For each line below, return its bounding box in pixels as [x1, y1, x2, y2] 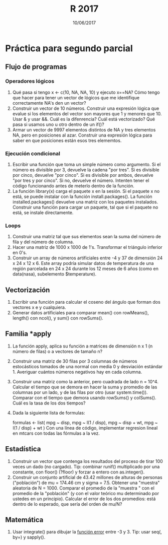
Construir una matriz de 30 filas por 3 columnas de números [12, 358, 137, 364]
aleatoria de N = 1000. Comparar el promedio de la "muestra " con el [12, 485, 154, 491]
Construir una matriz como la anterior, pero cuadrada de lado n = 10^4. [12, 378, 159, 384]
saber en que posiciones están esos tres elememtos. [12, 137, 122, 144]
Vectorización [5, 286, 50, 294]
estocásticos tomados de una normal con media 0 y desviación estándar [12, 363, 163, 369]
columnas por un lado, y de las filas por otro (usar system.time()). [12, 389, 148, 395]
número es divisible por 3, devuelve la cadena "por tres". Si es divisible [12, 167, 159, 173]
